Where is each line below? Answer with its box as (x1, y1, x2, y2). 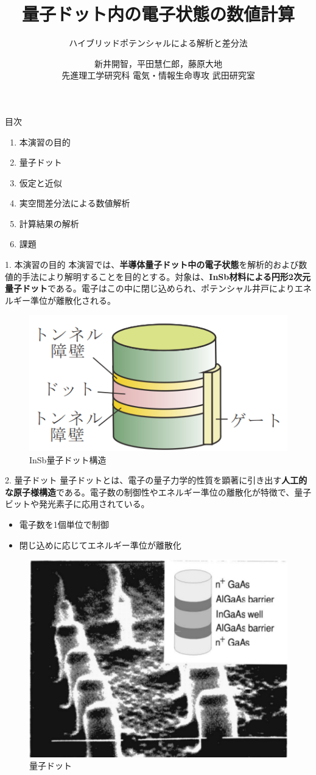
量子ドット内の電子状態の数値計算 (21, 1, 295, 26)
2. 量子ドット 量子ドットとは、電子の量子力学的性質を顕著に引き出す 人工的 (5, 474, 307, 486)
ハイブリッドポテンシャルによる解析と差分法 (69, 37, 248, 49)
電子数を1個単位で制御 (19, 517, 109, 530)
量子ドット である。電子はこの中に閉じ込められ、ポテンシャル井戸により (5, 282, 295, 295)
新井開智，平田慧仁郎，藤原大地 (94, 57, 222, 69)
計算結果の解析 (19, 217, 79, 230)
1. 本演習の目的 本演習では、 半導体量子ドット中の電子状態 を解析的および (5, 258, 299, 271)
